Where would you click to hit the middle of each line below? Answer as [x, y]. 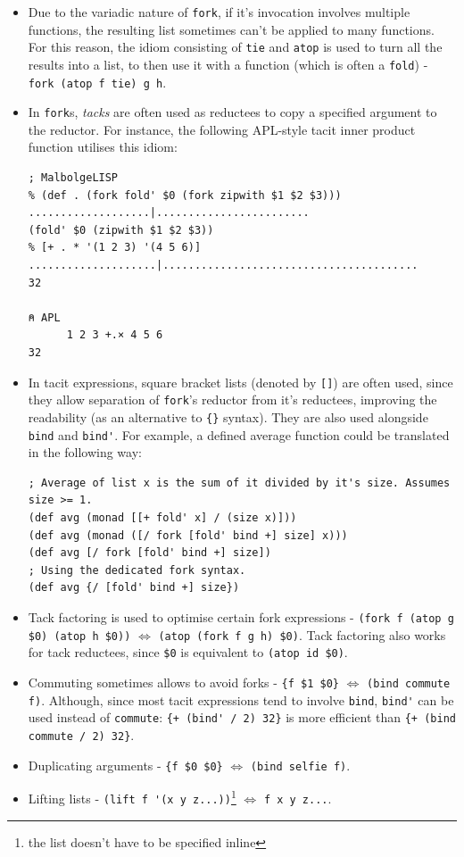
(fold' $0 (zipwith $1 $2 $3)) [121, 230]
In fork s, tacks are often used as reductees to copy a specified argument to [232, 112]
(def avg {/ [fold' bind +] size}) [134, 588]
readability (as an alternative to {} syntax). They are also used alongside [228, 416]
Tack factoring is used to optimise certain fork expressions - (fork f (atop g [241, 616]
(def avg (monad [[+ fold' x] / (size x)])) [162, 518]
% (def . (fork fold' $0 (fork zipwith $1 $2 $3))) [185, 195]
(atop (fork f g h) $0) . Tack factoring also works [302, 634]
